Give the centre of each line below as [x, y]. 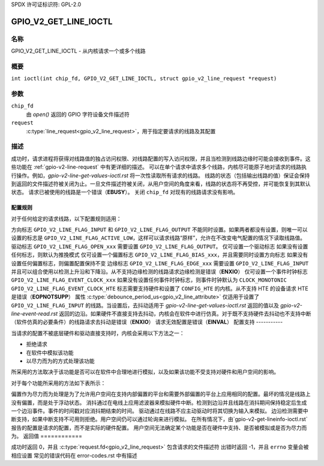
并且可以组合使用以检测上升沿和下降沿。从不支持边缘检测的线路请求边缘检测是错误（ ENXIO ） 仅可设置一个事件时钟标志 [160, 272]
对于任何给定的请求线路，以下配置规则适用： [66, 219]
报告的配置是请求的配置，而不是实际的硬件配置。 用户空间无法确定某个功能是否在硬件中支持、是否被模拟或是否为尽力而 [159, 428]
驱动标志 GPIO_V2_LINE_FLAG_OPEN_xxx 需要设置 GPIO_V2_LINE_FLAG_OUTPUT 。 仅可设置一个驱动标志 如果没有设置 [160, 246]
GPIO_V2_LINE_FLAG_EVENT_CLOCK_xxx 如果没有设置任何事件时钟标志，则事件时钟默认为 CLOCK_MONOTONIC [149, 280]
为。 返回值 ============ [47, 436]
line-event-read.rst [34, 313]
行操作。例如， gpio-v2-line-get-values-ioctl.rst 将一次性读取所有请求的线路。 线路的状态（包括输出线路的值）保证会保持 [160, 175]
